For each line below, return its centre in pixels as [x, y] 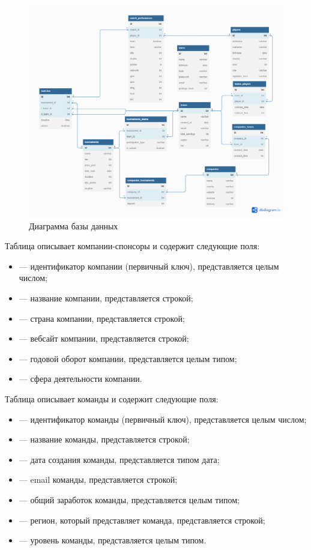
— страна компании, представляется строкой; [102, 318]
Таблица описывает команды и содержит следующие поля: [112, 398]
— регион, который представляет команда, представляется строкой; [142, 520]
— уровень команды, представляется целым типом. [113, 540]
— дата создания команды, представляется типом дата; [119, 459]
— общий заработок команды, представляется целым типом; [129, 499]
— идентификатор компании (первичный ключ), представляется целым [149, 266]
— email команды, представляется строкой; [98, 479]
